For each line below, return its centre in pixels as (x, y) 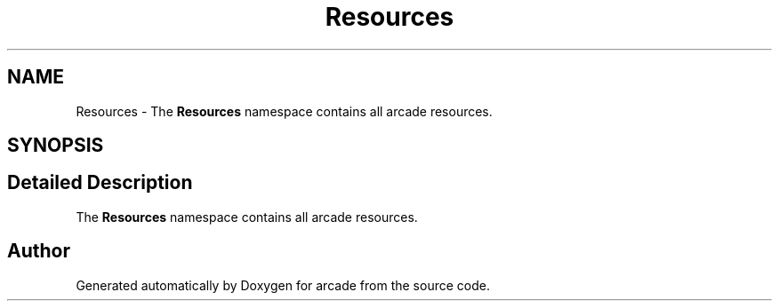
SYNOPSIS (56, 146)
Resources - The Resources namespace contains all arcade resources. (284, 111)
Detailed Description (100, 183)
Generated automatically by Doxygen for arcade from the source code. (283, 285)
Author (39, 251)
